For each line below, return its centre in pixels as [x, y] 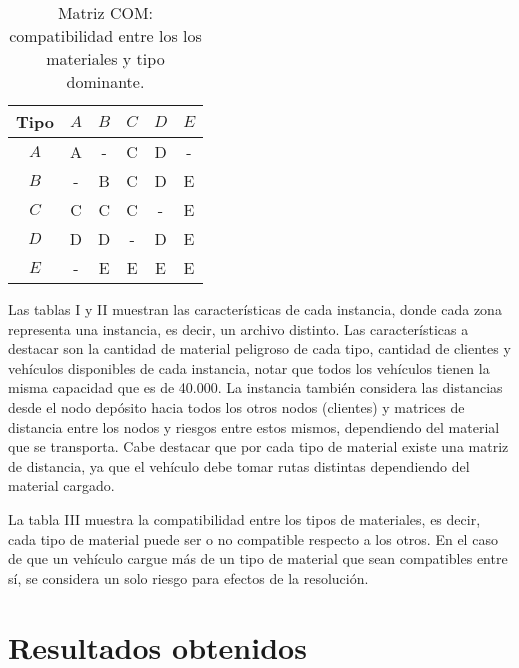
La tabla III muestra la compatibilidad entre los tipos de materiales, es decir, [244, 518]
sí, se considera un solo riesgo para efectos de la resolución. [188, 577]
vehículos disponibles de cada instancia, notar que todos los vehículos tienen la [249, 367]
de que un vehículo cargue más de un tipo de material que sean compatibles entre [258, 558]
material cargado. [61, 485]
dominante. [105, 81]
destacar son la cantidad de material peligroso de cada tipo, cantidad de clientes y [259, 348]
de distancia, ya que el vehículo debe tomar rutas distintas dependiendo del [239, 465]
